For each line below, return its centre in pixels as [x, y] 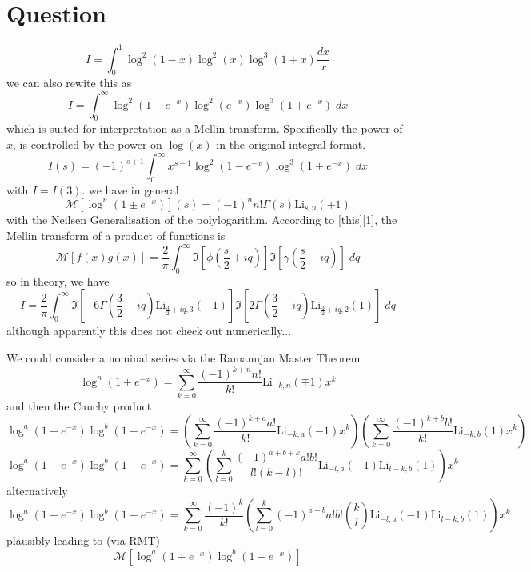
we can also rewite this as [69, 83]
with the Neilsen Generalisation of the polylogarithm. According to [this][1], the [202, 220]
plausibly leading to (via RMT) [84, 540]
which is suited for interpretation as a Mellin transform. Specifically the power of [205, 128]
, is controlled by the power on [88, 144]
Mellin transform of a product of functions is [116, 235]
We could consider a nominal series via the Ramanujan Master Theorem [184, 358]
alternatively [37, 490]
